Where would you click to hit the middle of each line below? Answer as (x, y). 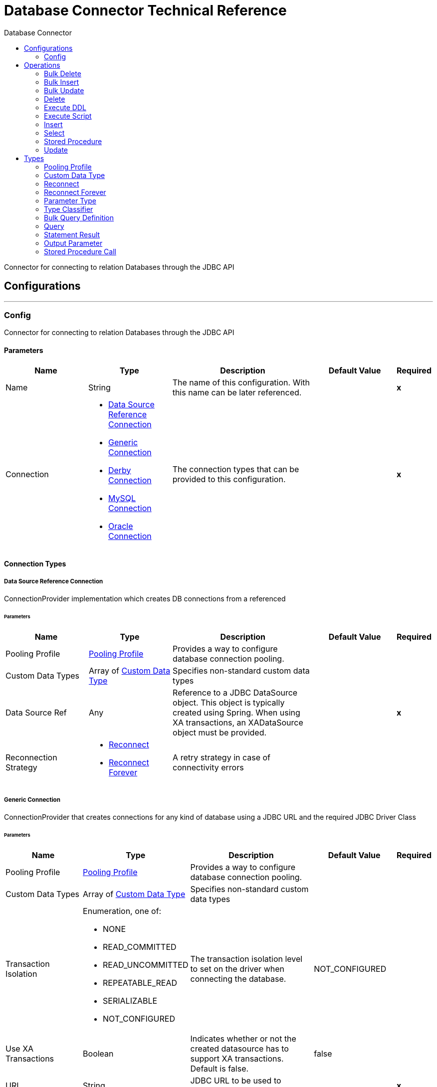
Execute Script (68, 116)
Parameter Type (70, 200)
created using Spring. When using (236, 712)
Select (54, 133)
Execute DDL (65, 107)
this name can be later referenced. (237, 392)
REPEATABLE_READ (140, 983)
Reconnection (31, 757)
